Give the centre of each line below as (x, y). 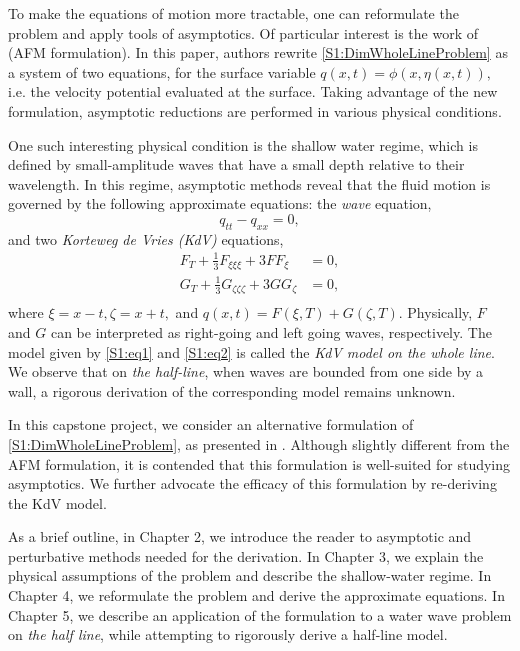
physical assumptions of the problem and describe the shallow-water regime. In (250, 575)
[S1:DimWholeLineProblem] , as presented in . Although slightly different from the (259, 443)
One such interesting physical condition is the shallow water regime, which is (243, 144)
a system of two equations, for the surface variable (162, 71)
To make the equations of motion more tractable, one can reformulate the (233, 13)
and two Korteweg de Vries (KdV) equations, (146, 238)
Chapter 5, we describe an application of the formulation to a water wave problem (260, 614)
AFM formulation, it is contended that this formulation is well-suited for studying (259, 463)
